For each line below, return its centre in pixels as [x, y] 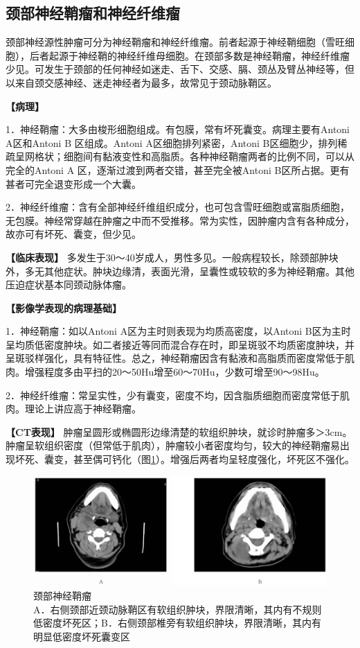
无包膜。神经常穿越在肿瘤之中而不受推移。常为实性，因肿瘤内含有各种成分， [180, 220]
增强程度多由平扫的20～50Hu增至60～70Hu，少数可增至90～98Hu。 [174, 372]
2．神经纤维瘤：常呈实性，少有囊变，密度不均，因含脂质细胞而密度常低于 [173, 395]
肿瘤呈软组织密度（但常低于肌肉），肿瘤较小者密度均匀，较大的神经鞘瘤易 [173, 445]
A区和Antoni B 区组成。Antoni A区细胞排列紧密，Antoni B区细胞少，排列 [172, 142]
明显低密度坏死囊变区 [82, 636]
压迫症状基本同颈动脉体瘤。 [69, 284]
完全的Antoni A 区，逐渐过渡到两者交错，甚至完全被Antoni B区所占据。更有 [178, 169]
